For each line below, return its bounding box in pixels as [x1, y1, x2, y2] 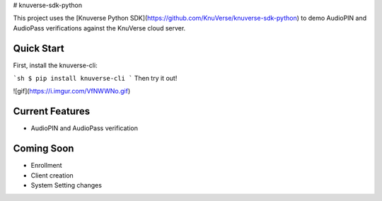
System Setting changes [30, 181, 103, 190]
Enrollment [30, 161, 63, 170]
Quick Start [13, 42, 64, 54]
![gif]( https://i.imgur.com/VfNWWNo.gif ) [13, 87, 131, 96]
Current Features [13, 105, 91, 117]
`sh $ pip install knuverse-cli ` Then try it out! [13, 74, 178, 83]
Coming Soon [13, 142, 74, 155]
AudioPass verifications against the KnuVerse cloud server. [13, 23, 186, 32]
